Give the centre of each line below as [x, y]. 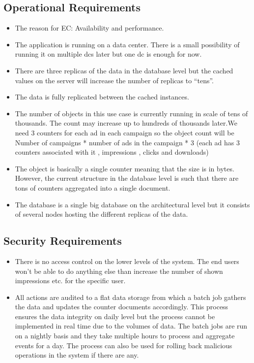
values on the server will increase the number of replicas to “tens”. [114, 80]
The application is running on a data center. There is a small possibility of [127, 44]
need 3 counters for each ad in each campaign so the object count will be [125, 132]
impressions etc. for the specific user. [70, 280]
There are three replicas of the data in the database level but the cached [124, 70]
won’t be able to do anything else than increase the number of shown [119, 271]
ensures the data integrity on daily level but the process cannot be [115, 316]
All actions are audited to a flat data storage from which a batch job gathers [130, 297]
